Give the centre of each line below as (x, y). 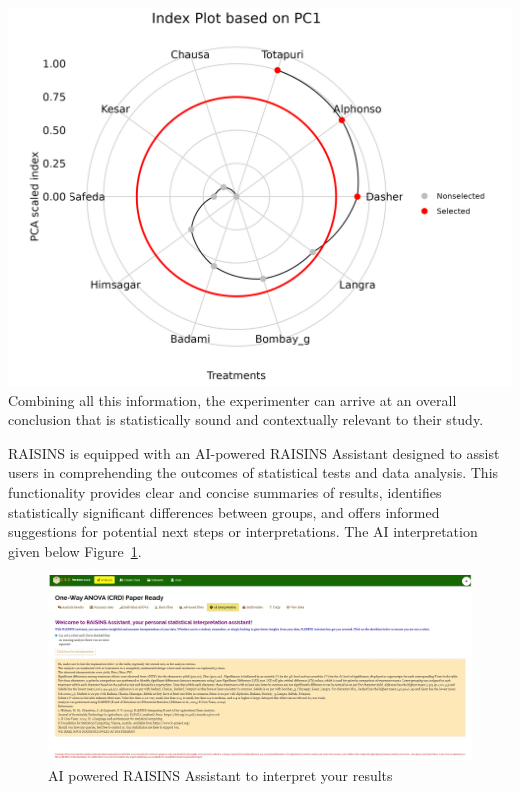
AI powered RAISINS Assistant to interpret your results (220, 774)
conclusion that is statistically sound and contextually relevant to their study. (246, 419)
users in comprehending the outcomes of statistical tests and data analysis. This (253, 472)
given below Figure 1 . (75, 550)
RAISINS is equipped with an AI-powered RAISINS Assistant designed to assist (254, 452)
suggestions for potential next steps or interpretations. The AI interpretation (243, 531)
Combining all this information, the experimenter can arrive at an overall (232, 399)
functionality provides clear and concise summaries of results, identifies (225, 491)
